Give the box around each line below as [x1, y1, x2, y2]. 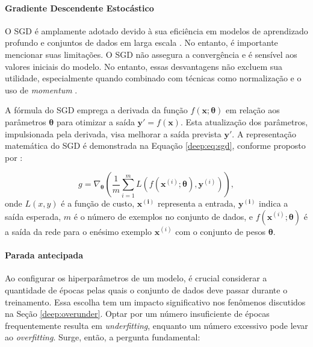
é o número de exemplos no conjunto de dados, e [73, 210, 253, 222]
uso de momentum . [5, 83, 78, 96]
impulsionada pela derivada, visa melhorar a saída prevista [5, 127, 222, 140]
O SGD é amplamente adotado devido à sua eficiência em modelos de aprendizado [5, 24, 308, 37]
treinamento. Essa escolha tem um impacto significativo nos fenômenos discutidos [5, 295, 306, 308]
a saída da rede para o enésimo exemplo [5, 225, 152, 237]
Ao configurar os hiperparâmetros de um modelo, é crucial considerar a [5, 272, 267, 284]
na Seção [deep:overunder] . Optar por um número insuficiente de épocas [5, 307, 270, 320]
